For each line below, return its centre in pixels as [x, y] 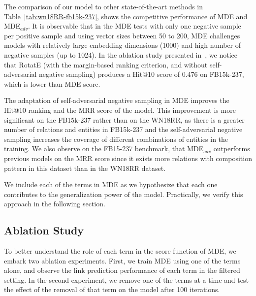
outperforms [232, 148]
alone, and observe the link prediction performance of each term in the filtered [122, 270]
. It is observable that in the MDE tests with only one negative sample [134, 26]
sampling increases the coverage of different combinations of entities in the [116, 139]
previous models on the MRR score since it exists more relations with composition [128, 158]
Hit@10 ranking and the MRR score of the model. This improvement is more [120, 110]
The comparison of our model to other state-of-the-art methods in [104, 6]
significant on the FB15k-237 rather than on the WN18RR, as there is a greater [124, 119]
